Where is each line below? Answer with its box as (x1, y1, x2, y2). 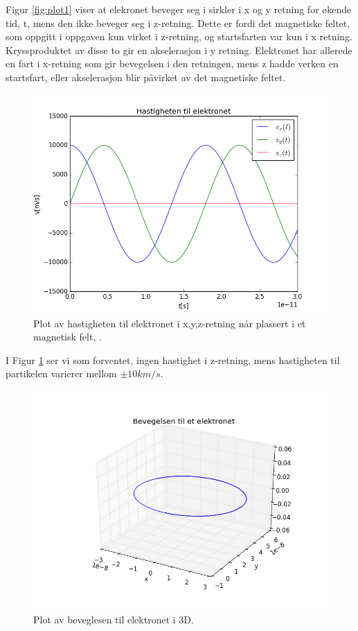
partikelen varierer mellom (6, 366, 117, 381)
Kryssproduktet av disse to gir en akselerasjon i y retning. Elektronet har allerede (6, 42, 352, 57)
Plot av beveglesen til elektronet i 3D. (33, 612, 194, 626)
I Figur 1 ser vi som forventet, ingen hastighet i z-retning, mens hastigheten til (6, 352, 340, 367)
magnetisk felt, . (33, 329, 102, 344)
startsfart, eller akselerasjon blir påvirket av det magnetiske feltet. (6, 69, 286, 84)
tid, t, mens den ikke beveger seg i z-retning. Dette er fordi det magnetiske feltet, (6, 15, 350, 30)
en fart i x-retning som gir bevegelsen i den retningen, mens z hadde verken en (6, 56, 339, 71)
